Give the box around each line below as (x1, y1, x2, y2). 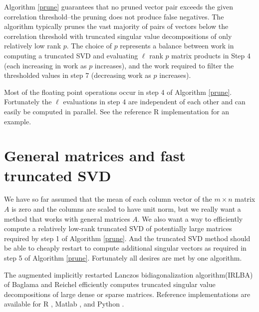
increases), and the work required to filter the (94, 60, 234, 70)
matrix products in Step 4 (171, 50, 251, 60)
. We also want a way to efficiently (137, 213, 243, 224)
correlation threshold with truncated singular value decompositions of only (4, 30, 232, 41)
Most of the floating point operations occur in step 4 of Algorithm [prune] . (4, 86, 232, 97)
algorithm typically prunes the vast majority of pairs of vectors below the (4, 21, 229, 31)
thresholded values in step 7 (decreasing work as (4, 70, 151, 80)
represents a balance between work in (120, 40, 234, 51)
